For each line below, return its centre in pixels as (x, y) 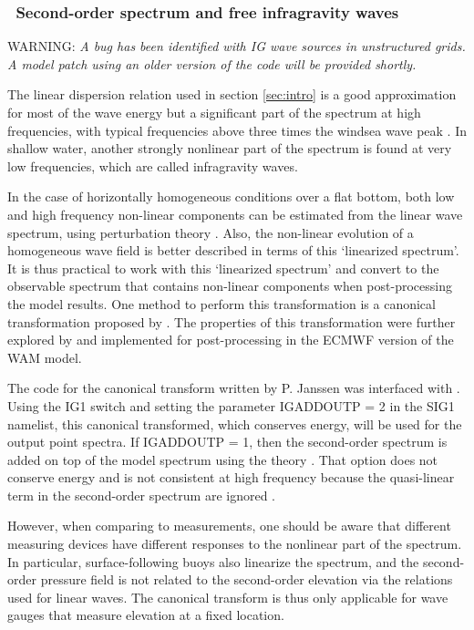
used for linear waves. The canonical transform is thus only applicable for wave (228, 597)
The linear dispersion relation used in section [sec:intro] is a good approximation (232, 94)
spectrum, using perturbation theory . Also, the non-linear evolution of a (211, 232)
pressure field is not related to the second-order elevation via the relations (247, 579)
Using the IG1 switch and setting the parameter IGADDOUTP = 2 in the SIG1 (231, 405)
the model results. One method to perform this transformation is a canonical (222, 303)
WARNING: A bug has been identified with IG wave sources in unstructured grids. (237, 46)
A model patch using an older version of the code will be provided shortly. (212, 63)
